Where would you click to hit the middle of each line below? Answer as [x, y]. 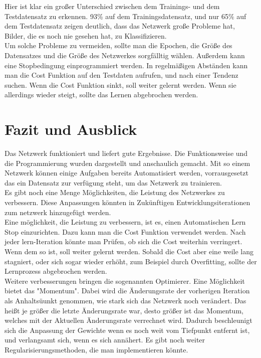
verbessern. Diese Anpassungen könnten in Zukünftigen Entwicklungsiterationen [127, 202]
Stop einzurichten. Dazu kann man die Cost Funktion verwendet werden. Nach [125, 231]
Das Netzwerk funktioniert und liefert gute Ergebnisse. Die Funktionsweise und [126, 153]
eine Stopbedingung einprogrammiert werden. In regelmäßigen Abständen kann [126, 65]
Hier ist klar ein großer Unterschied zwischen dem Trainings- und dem [112, 6]
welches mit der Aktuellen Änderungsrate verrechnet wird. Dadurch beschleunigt [128, 320]
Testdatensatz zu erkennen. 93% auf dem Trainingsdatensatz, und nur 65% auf [125, 16]
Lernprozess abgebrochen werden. [56, 271]
